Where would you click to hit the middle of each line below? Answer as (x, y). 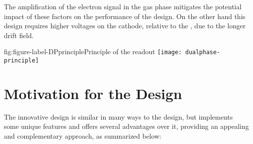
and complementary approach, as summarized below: (83, 136)
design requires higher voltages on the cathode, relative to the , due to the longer (125, 26)
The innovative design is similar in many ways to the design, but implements (118, 116)
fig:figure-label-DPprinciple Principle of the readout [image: (93, 51)
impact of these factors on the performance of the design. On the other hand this (125, 16)
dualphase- (203, 52)
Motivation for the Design (93, 93)
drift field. (19, 35)
